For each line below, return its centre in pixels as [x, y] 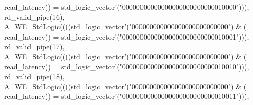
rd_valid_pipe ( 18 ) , [34, 76]
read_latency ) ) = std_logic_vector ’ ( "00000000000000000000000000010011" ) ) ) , [127, 96]
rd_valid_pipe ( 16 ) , [34, 16]
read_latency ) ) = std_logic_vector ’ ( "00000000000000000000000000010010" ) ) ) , [127, 66]
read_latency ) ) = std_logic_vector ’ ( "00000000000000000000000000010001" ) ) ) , [127, 36]
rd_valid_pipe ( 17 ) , [34, 46]
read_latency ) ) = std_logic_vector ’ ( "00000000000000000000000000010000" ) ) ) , [127, 7]
